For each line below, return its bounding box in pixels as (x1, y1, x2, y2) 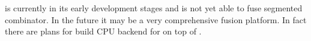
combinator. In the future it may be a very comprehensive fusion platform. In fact (5, 13, 307, 26)
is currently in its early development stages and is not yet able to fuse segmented (5, 2, 303, 14)
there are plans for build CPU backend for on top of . (5, 25, 202, 37)
